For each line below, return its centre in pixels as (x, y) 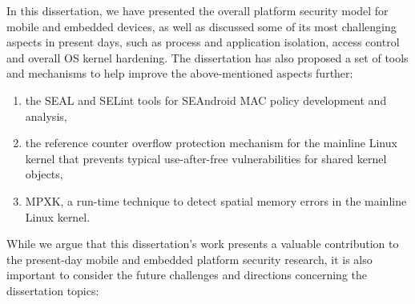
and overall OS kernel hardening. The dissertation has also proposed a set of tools (207, 57)
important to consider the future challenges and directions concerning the (187, 275)
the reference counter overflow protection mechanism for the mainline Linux (211, 143)
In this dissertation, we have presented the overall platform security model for (197, 10)
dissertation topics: (53, 290)
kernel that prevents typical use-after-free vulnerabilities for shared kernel (206, 158)
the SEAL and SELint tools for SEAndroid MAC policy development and (206, 100)
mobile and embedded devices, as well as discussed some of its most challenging (201, 26)
